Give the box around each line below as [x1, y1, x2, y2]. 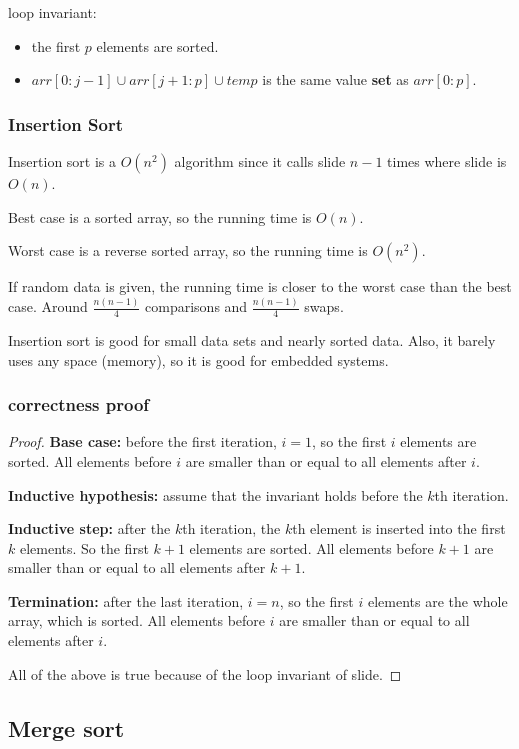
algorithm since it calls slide [174, 151, 346, 171]
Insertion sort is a [8, 151, 117, 171]
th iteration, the [182, 518, 281, 539]
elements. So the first [19, 537, 149, 558]
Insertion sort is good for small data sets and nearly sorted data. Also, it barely [8, 329, 496, 350]
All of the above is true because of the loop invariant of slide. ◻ [8, 663, 402, 684]
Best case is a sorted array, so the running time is [8, 206, 312, 227]
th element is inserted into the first [292, 518, 506, 539]
